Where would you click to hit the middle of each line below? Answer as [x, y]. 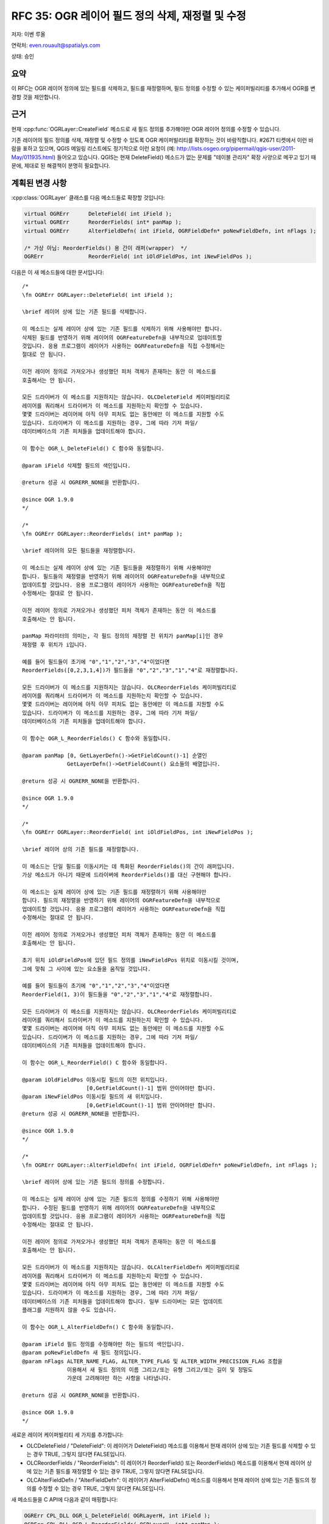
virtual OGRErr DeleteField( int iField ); [98, 214]
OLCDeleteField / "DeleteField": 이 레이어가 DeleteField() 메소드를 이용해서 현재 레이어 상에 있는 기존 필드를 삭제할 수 [168, 1446]
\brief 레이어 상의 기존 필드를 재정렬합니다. [81, 849]
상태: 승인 [23, 56]
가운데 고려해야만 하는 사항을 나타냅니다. [119, 1378]
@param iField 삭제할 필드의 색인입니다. [76, 465]
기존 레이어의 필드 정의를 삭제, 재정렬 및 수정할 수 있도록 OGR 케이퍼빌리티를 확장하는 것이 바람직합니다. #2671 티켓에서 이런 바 [162, 140]
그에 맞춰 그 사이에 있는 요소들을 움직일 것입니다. [87, 969]
